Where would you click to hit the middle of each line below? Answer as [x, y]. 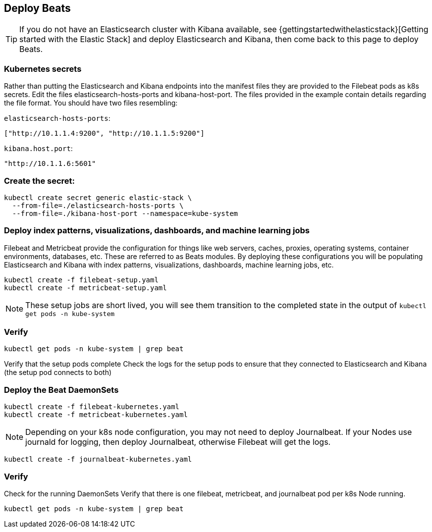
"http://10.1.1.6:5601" [50, 164]
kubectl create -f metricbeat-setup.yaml [85, 288]
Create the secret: [40, 181]
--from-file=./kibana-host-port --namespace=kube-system [125, 213]
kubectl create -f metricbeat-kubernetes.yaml [96, 415]
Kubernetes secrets [43, 69]
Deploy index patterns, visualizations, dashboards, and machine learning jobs [157, 231]
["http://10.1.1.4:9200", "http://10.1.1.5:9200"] [104, 133]
